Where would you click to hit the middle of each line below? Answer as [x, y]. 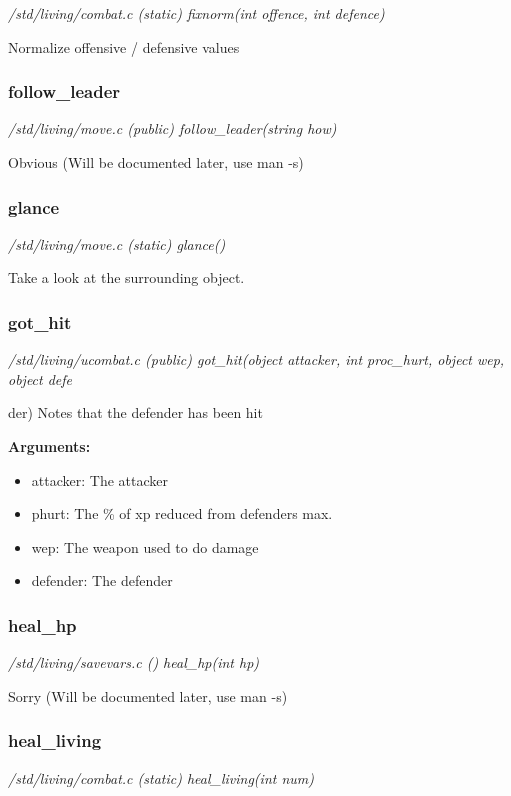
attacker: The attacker [99, 479]
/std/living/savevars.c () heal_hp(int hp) [134, 662]
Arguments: [49, 446]
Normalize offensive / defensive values [124, 46]
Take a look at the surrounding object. [126, 277]
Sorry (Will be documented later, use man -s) [148, 695]
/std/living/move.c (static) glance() [117, 243]
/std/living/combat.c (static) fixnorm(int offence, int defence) [196, 13]
